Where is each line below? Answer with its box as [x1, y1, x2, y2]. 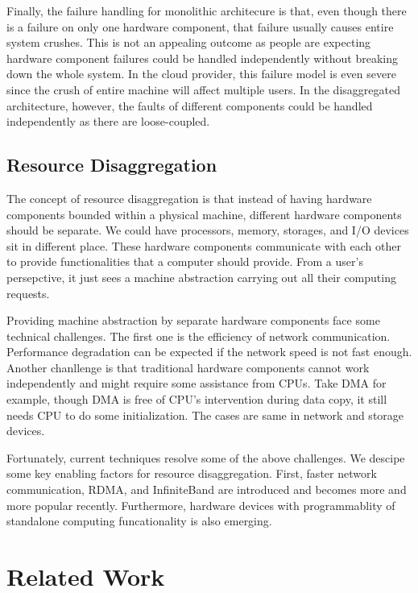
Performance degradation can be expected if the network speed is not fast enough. [6, 343, 412, 360]
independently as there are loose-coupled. [6, 113, 210, 130]
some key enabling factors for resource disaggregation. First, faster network [6, 465, 377, 482]
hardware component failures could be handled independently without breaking [6, 49, 399, 66]
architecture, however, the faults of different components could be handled [6, 97, 373, 114]
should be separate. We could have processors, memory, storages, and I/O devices [6, 222, 409, 238]
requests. [6, 284, 50, 301]
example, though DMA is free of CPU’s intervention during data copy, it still [6, 391, 387, 408]
